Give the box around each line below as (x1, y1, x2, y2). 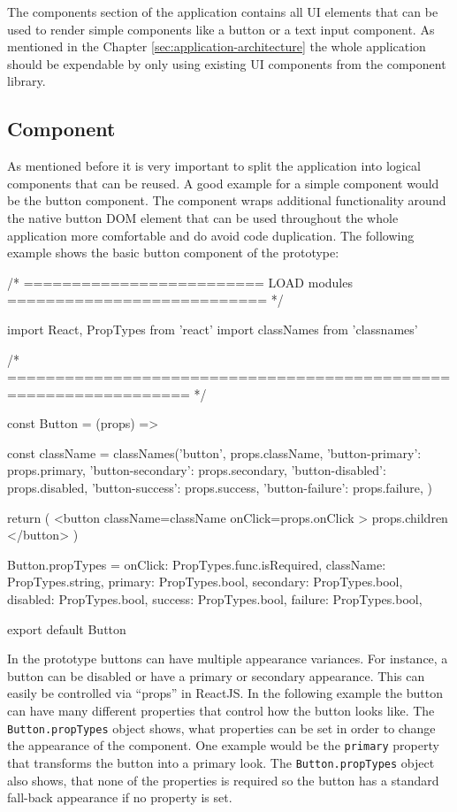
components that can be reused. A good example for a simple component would (7, 173, 439, 192)
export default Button (7, 619, 126, 638)
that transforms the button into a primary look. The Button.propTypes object (7, 753, 435, 771)
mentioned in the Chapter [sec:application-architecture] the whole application (7, 37, 426, 56)
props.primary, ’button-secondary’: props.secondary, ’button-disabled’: (7, 461, 386, 479)
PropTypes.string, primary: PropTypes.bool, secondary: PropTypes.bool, (7, 572, 403, 591)
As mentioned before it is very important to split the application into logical (7, 157, 421, 175)
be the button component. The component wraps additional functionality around (7, 191, 446, 210)
